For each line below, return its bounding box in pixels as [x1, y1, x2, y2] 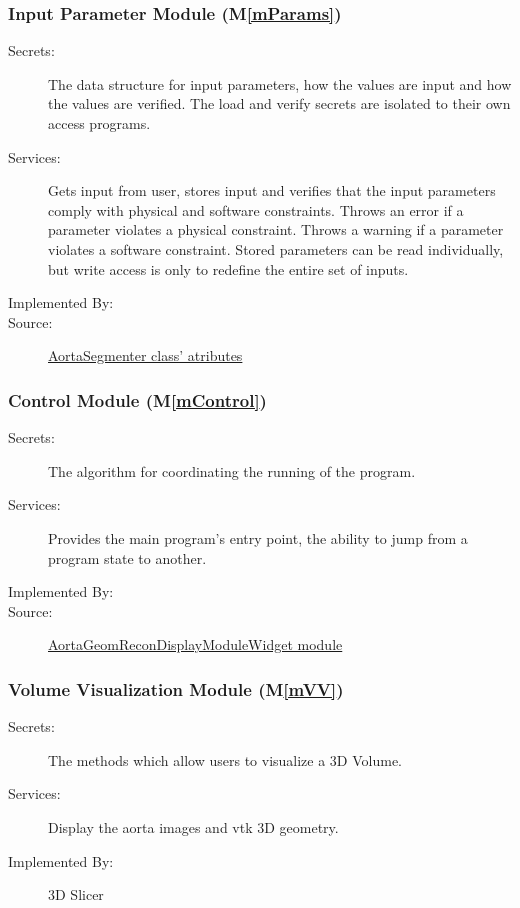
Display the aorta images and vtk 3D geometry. [48, 816, 339, 837]
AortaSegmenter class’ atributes [48, 345, 243, 366]
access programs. [48, 113, 151, 133]
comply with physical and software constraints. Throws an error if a [48, 199, 464, 220]
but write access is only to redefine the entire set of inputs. [48, 258, 409, 279]
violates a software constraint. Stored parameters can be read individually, [48, 238, 504, 259]
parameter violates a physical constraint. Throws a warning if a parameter [48, 219, 504, 240]
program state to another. [48, 547, 207, 568]
